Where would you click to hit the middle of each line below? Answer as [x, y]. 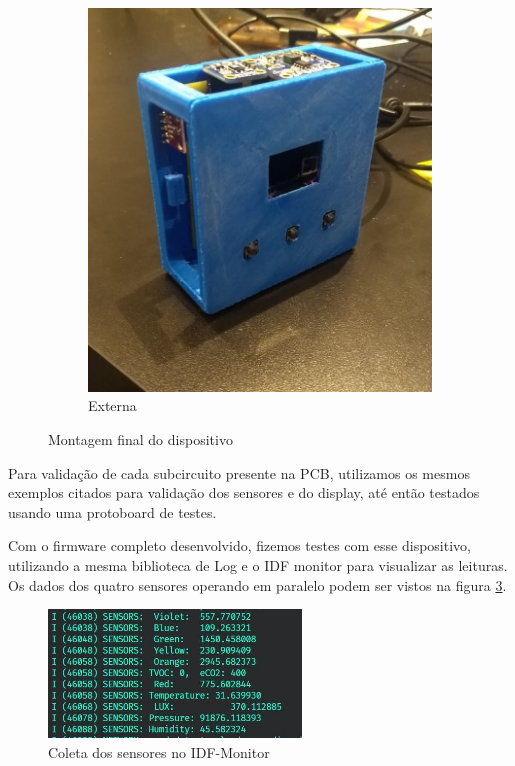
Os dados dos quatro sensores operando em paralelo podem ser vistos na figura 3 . [257, 584]
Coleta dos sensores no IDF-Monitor [159, 751]
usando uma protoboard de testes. [112, 511]
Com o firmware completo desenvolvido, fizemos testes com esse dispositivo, [239, 545]
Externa [112, 405]
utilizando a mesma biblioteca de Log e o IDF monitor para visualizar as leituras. [258, 565]
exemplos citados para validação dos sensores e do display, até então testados [244, 492]
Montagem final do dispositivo [140, 439]
